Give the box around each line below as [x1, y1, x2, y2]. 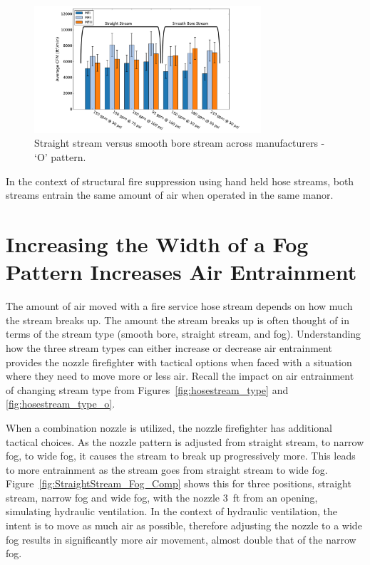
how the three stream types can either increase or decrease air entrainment [6, 340, 332, 355]
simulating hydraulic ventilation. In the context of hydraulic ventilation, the [6, 504, 337, 519]
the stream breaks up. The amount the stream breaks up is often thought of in [6, 312, 349, 327]
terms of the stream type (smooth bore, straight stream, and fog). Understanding [6, 326, 361, 341]
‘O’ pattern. [34, 150, 86, 165]
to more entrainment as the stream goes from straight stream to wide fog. [6, 462, 328, 477]
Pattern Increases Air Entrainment [6, 257, 357, 286]
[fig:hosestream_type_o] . [6, 396, 115, 411]
